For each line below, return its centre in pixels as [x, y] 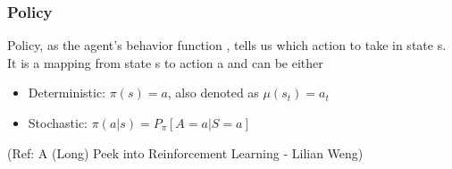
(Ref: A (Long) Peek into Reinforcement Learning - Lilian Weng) [185, 152]
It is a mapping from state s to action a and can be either [165, 62]
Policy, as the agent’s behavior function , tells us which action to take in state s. [227, 45]
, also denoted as [213, 93]
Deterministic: [67, 93]
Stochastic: [58, 123]
